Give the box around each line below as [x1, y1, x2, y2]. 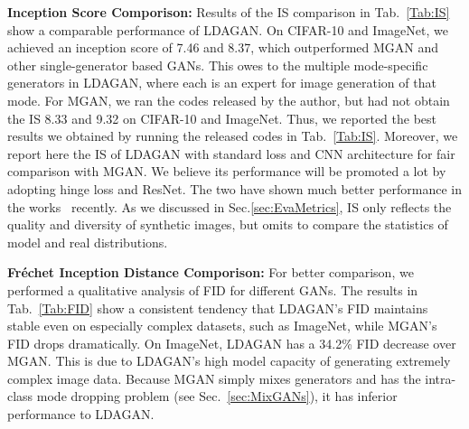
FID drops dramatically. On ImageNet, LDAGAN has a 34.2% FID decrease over [7, 333, 456, 352]
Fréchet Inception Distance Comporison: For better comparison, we [7, 263, 414, 282]
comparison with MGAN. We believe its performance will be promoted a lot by [7, 162, 446, 181]
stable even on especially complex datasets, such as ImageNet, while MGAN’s [7, 316, 437, 335]
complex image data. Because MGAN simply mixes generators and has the [7, 368, 421, 387]
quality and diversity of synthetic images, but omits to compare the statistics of [7, 215, 448, 234]
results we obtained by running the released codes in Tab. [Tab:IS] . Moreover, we [7, 126, 458, 145]
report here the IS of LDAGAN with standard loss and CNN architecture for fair [7, 144, 455, 163]
